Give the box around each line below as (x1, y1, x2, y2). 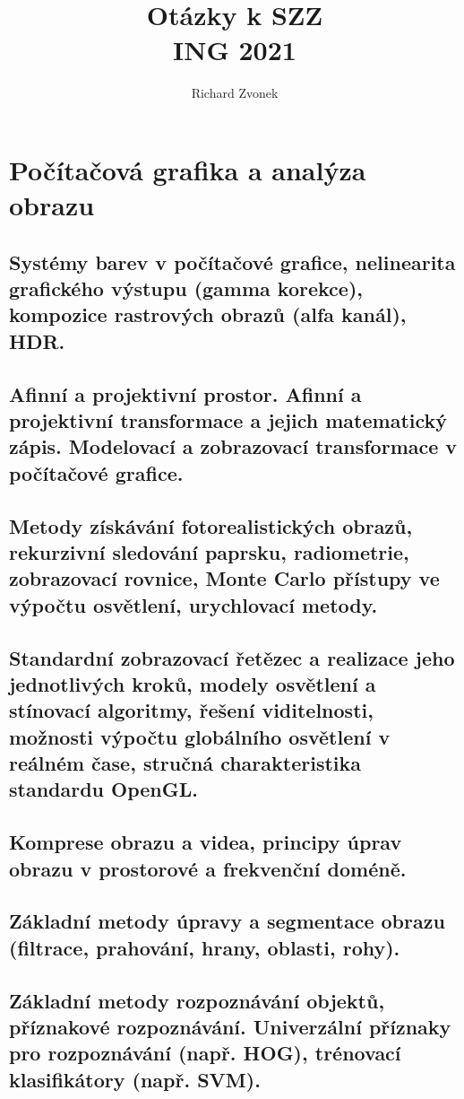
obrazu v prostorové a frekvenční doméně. (9, 854, 407, 882)
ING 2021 (173, 31, 296, 68)
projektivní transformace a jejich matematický (9, 406, 448, 434)
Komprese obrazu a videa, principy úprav (9, 828, 402, 856)
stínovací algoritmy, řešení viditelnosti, (9, 696, 374, 724)
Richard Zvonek (191, 83, 279, 102)
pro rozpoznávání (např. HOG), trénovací (9, 1039, 401, 1067)
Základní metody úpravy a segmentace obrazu (9, 907, 445, 935)
